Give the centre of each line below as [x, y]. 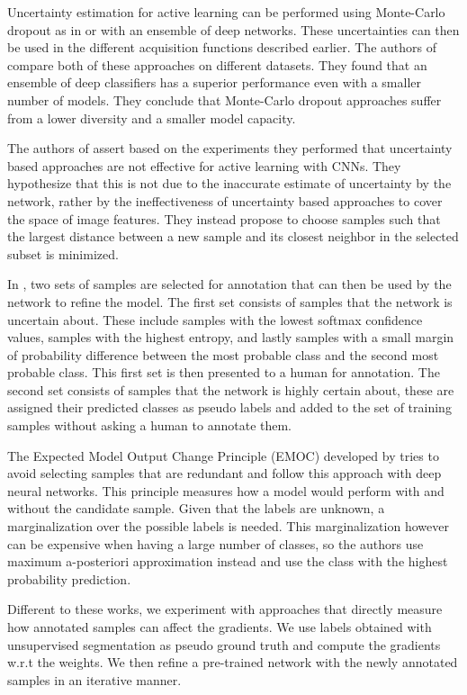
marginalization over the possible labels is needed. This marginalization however [228, 526]
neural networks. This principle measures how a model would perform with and [226, 490]
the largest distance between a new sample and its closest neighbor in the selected [233, 236]
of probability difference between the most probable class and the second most [223, 354]
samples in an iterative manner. [94, 679]
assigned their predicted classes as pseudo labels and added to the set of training [229, 407]
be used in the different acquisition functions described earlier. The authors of [222, 47]
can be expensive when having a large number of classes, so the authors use [216, 543]
